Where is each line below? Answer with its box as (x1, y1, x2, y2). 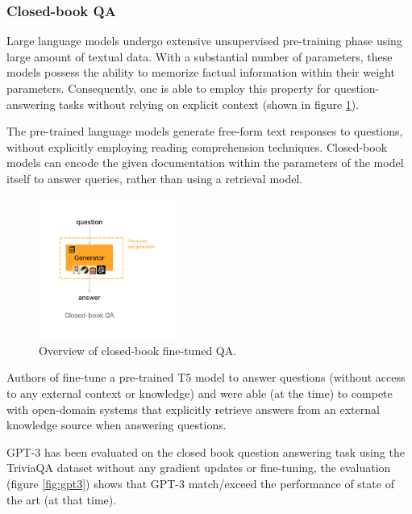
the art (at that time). (6, 491, 117, 508)
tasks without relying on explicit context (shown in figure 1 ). (59, 95, 360, 112)
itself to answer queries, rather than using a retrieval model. (6, 169, 303, 186)
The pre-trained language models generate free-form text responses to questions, (6, 123, 403, 140)
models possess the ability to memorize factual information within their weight (6, 64, 395, 81)
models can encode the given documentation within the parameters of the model (6, 154, 404, 171)
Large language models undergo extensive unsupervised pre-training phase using (6, 32, 402, 49)
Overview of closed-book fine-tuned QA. (39, 341, 237, 358)
